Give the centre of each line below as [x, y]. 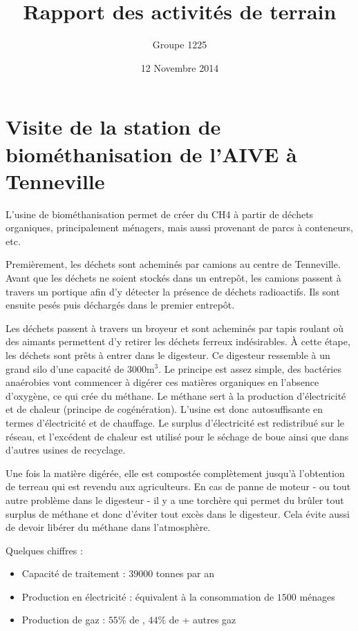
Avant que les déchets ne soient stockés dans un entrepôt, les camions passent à [173, 278]
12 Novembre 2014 [180, 67]
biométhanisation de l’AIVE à [151, 154]
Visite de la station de [113, 127]
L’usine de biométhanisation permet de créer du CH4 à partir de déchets [160, 214]
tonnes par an [185, 573]
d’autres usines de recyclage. [66, 450]
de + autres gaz [202, 620]
